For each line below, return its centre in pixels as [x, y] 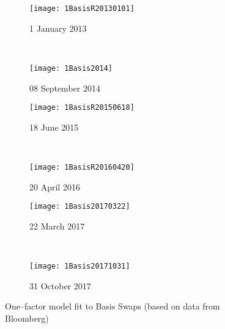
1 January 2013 [58, 28]
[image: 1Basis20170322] [80, 207]
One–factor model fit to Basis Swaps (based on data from [112, 306]
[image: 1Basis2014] [71, 68]
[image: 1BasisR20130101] [82, 9]
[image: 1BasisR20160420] [82, 167]
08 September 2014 [65, 88]
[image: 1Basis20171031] [80, 266]
